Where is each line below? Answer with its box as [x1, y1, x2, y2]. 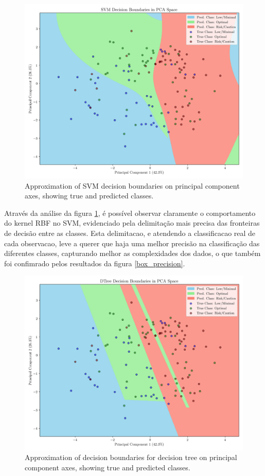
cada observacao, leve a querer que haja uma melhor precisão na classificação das [4, 237, 260, 248]
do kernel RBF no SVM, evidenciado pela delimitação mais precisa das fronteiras [4, 217, 260, 228]
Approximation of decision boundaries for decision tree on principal [25, 452, 237, 463]
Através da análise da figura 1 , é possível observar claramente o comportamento [4, 207, 256, 218]
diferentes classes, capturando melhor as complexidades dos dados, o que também [4, 248, 261, 259]
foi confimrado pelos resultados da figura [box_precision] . [4, 258, 185, 268]
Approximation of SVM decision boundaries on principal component [25, 180, 240, 191]
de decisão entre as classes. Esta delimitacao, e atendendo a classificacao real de [4, 228, 256, 239]
